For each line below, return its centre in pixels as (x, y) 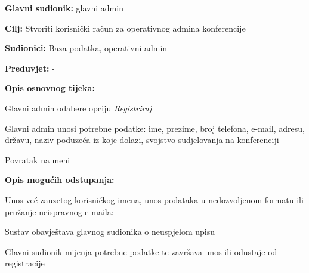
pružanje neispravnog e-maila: (59, 211)
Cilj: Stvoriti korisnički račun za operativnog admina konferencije (125, 28)
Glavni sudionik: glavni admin (64, 8)
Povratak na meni (38, 159)
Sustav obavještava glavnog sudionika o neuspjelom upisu (110, 232)
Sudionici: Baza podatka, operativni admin (86, 48)
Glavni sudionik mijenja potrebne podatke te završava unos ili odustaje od (141, 251)
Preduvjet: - (30, 68)
